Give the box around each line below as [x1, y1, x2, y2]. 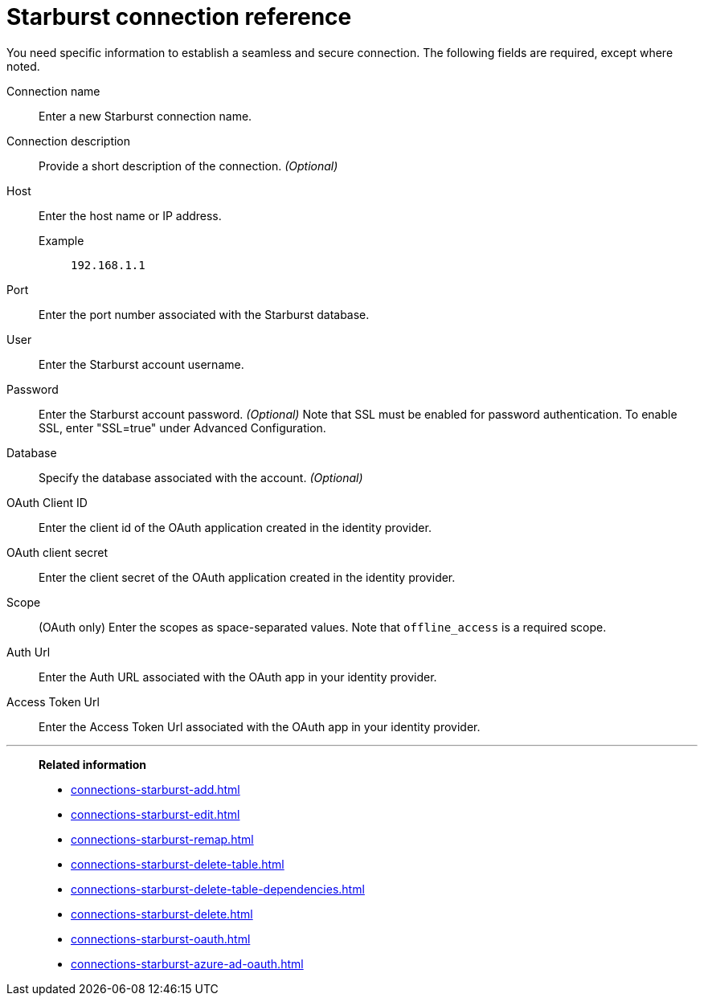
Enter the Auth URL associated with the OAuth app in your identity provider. [39, 669, 437, 684]
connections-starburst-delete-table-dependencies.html [71, 881, 365, 896]
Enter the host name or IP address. [39, 208, 222, 223]
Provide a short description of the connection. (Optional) [39, 158, 338, 173]
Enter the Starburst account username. [39, 357, 244, 371]
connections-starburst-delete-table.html [71, 857, 284, 871]
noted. [6, 59, 40, 73]
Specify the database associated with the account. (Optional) [39, 470, 363, 485]
